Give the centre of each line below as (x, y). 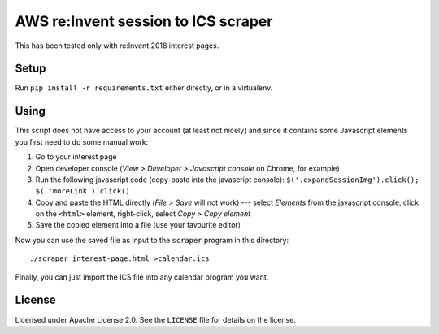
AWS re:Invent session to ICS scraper (144, 21)
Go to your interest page (76, 157)
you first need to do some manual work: (82, 141)
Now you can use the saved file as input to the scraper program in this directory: (152, 240)
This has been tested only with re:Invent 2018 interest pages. (117, 46)
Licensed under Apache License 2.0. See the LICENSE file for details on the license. (156, 319)
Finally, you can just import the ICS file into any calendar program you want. (142, 277)
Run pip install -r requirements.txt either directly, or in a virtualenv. (144, 88)
